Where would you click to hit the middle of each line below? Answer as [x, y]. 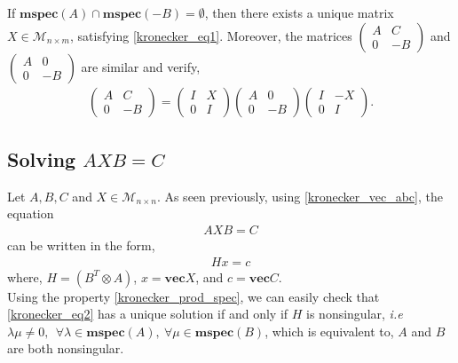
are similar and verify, [141, 66]
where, [25, 276]
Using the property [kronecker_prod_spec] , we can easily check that [193, 296]
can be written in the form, [81, 245]
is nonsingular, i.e [355, 314]
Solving [42, 159]
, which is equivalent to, [329, 331]
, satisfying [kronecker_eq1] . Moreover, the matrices [211, 35]
